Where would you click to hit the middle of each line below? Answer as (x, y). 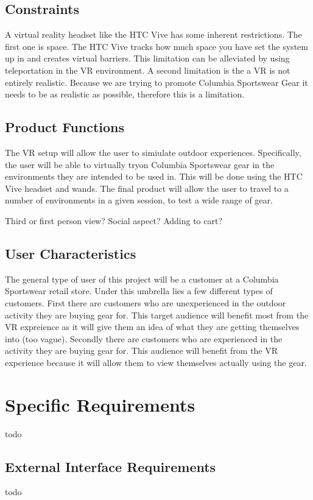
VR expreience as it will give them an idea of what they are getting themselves (152, 327)
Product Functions (65, 127)
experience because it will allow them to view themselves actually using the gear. (156, 362)
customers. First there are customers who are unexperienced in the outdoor (146, 302)
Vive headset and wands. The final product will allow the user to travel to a (147, 188)
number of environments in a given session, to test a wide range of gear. (139, 200)
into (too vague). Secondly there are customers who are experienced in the (144, 338)
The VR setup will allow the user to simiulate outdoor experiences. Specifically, (153, 152)
